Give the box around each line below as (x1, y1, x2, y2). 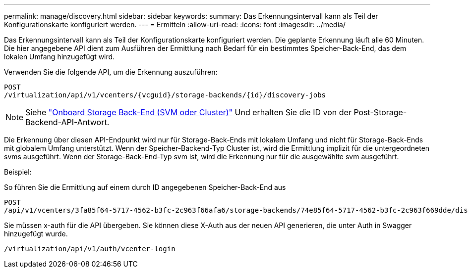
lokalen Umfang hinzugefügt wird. (4, 52, 115, 61)
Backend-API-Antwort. (25, 117, 110, 127)
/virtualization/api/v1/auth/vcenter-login (4, 245, 175, 253)
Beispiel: (4, 168, 32, 176)
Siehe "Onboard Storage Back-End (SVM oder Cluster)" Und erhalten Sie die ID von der (25, 107, 351, 117)
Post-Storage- (353, 107, 407, 117)
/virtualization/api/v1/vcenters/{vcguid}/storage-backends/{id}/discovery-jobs (4, 91, 326, 99)
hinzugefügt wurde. (4, 229, 68, 238)
